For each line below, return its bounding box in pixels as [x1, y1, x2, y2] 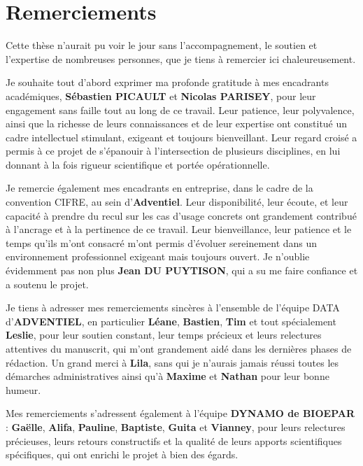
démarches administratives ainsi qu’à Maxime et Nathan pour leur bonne [6, 369, 329, 383]
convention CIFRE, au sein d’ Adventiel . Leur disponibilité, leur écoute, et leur [6, 195, 348, 209]
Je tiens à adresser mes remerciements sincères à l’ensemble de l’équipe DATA [6, 300, 340, 315]
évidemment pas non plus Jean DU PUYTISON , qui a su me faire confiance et [6, 263, 358, 278]
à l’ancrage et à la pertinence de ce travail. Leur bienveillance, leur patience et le [6, 222, 352, 236]
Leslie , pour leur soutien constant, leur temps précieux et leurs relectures [6, 327, 322, 342]
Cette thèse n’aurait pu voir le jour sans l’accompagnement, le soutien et [6, 38, 318, 52]
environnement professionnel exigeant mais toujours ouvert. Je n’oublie [6, 249, 310, 264]
